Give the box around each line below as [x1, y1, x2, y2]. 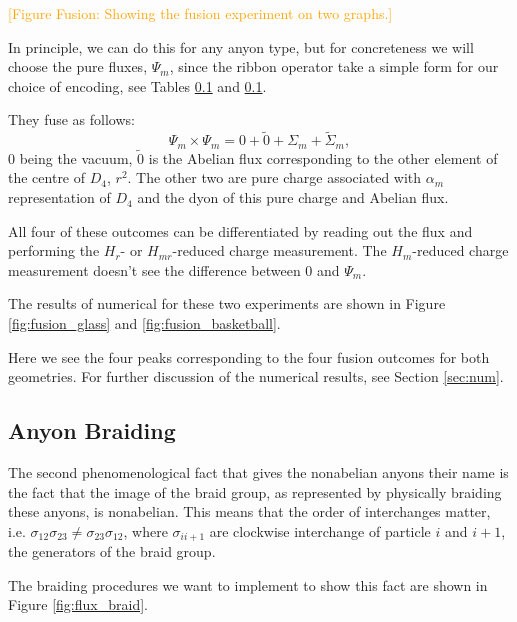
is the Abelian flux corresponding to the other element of [148, 147, 498, 168]
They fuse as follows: [8, 109, 135, 130]
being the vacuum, [19, 147, 133, 168]
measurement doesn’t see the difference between [8, 259, 301, 280]
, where [123, 520, 168, 541]
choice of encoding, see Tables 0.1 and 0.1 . [8, 75, 267, 96]
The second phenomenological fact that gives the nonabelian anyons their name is [8, 462, 509, 482]
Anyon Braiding [8, 415, 176, 446]
